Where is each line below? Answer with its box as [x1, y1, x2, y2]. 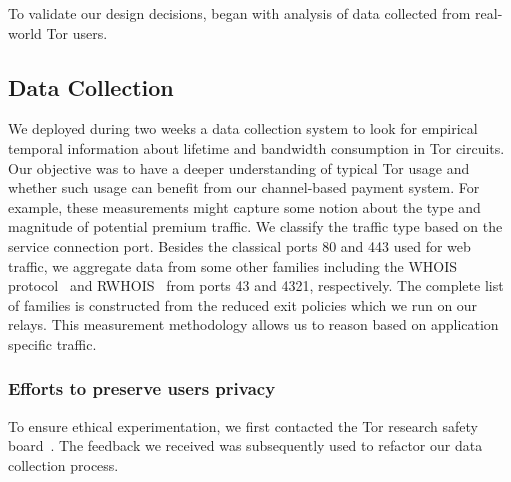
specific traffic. [8, 333, 97, 354]
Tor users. [46, 22, 108, 43]
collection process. [8, 454, 119, 475]
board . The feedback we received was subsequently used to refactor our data [8, 435, 483, 456]
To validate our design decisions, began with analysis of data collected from [8, 3, 471, 23]
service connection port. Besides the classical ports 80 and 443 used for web [8, 235, 471, 256]
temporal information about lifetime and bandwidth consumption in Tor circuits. [8, 137, 505, 158]
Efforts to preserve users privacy [8, 376, 276, 401]
